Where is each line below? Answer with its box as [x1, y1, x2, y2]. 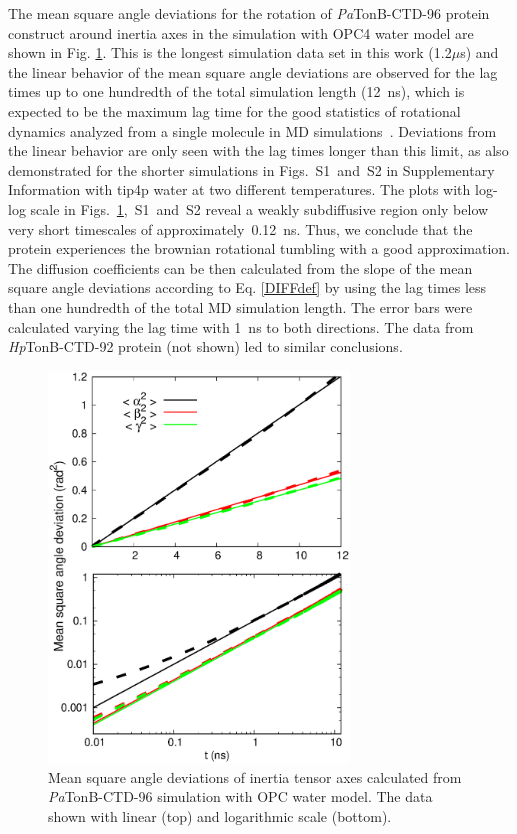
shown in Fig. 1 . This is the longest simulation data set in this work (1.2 [8, 42, 452, 63]
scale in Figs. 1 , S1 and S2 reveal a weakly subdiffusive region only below [30, 198, 489, 219]
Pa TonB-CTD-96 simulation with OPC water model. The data [48, 786, 433, 807]
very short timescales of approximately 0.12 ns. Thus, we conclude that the [8, 218, 473, 239]
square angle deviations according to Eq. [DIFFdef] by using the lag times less [8, 277, 487, 298]
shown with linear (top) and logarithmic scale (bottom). [48, 805, 392, 826]
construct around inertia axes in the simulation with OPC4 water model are [8, 22, 474, 43]
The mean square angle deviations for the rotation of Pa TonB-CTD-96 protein [8, 3, 490, 23]
